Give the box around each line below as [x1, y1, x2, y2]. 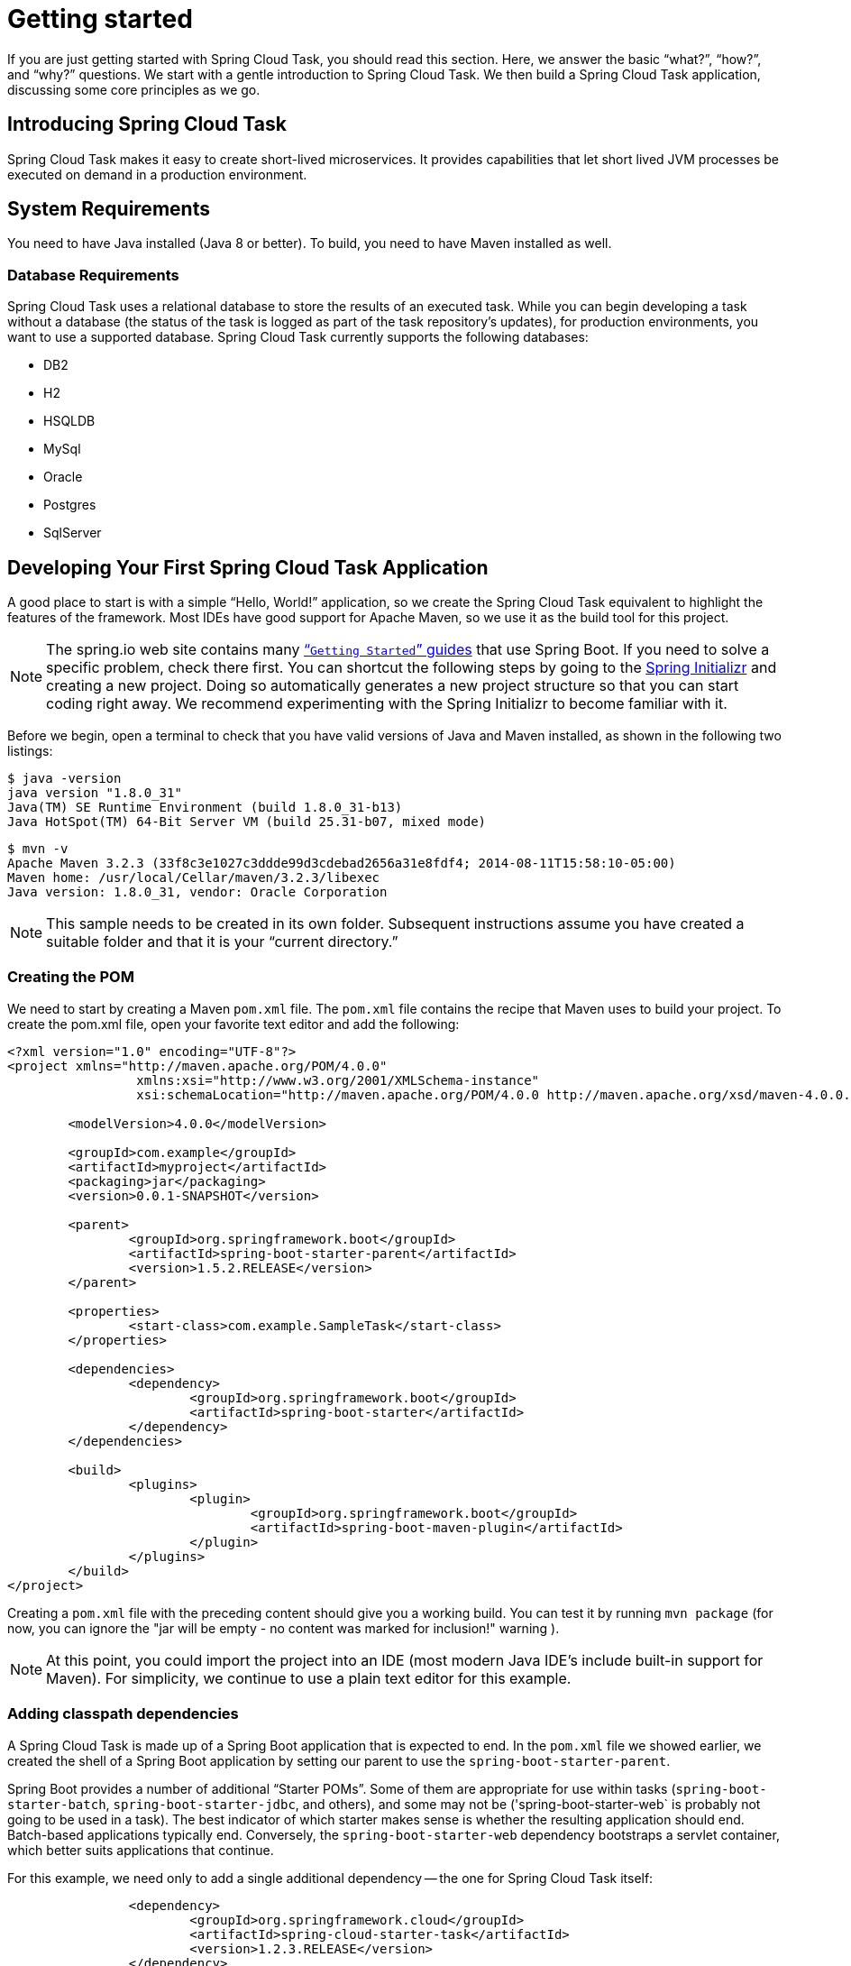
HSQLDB [43, 413, 96, 429]
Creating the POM [7, 968, 134, 987]
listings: [7, 743, 53, 759]
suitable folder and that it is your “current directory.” [46, 932, 398, 951]
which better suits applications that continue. [7, 1842, 274, 1858]
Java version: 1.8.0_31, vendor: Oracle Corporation [7, 885, 388, 900]
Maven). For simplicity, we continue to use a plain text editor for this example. [46, 1668, 572, 1687]
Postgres [43, 497, 96, 513]
